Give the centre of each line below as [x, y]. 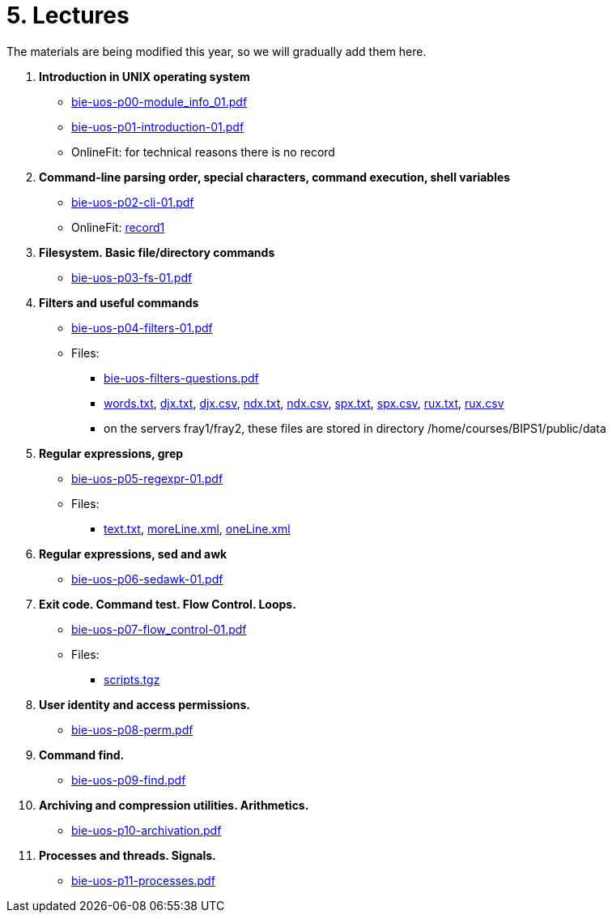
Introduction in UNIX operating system [144, 76]
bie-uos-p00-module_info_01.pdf [159, 101]
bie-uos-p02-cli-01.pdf [133, 202]
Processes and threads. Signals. [127, 855]
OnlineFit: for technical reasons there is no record [203, 152]
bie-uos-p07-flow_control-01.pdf [159, 629]
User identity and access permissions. [144, 704]
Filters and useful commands [119, 302]
